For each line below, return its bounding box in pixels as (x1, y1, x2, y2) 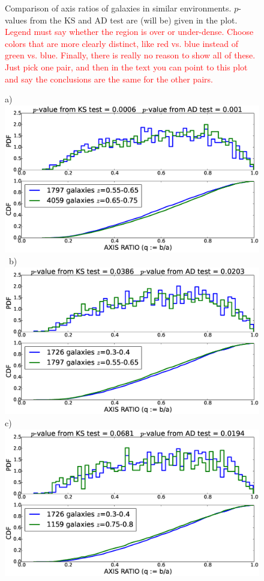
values (5, 13, 28, 26)
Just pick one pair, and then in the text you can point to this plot (5, 60, 248, 73)
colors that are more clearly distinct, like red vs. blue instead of (5, 37, 238, 49)
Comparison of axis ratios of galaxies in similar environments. (5, 2, 232, 14)
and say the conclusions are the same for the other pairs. (5, 72, 214, 85)
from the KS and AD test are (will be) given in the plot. (29, 13, 238, 26)
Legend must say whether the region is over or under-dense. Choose (5, 25, 254, 38)
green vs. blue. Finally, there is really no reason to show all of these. (5, 49, 256, 61)
